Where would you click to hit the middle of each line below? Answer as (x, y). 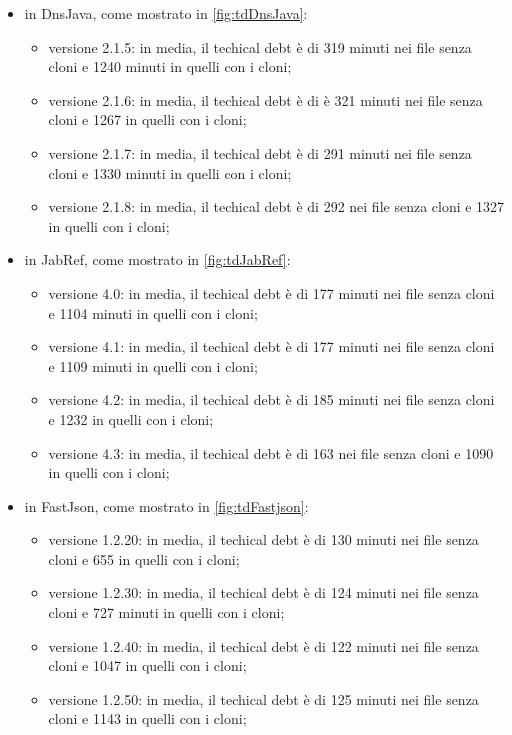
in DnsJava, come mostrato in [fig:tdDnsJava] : (166, 13)
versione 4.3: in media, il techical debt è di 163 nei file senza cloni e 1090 (271, 452)
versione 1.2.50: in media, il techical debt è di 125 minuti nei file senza (263, 698)
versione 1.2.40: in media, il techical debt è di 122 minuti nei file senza (263, 645)
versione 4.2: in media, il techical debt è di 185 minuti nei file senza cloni (271, 399)
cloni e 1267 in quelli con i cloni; (147, 119)
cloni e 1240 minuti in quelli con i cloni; (170, 66)
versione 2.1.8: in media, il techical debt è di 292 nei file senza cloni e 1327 (276, 206)
